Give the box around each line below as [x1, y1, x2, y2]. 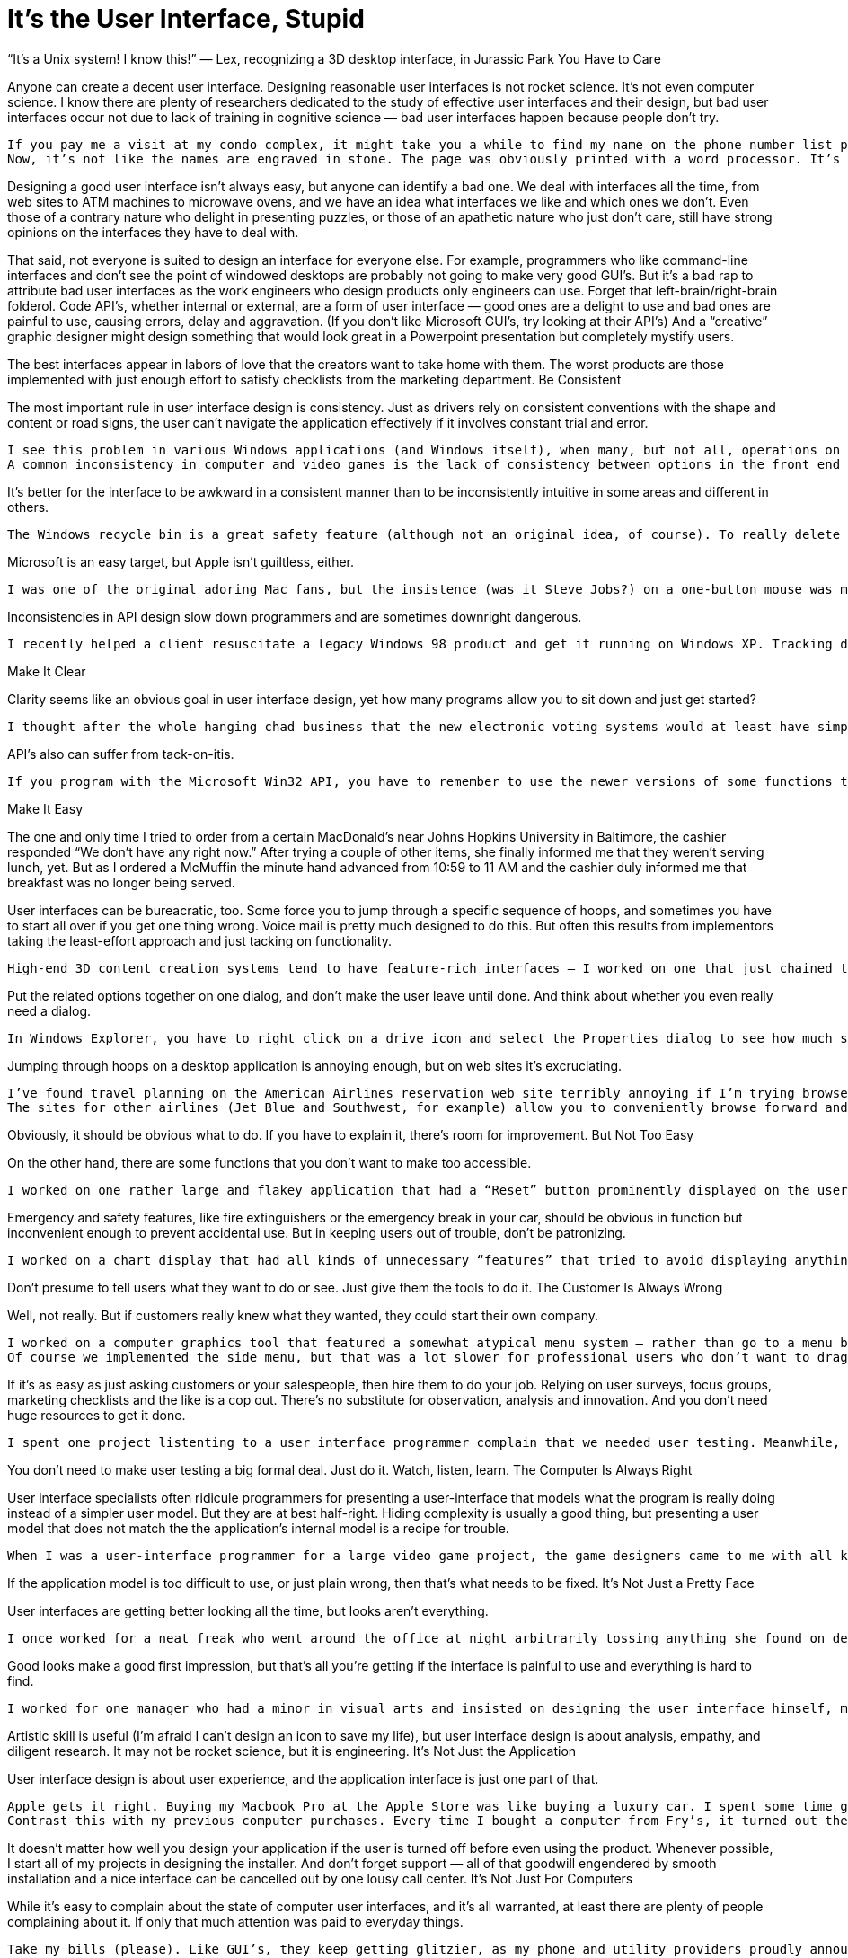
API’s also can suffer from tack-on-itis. [7, 745, 234, 762]
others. [7, 498, 49, 515]
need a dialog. [7, 1002, 92, 1019]
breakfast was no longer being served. [7, 874, 235, 890]
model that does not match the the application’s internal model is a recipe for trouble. [7, 1520, 509, 1536]
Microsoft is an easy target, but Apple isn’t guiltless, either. [7, 553, 355, 569]
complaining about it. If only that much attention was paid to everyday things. [7, 1913, 464, 1929]
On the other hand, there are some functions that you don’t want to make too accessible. [7, 1154, 532, 1170]
